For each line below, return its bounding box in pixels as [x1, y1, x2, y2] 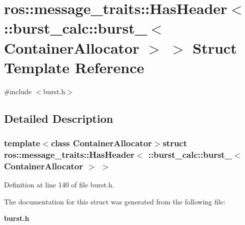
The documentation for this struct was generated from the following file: [4, 196, 225, 206]
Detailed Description [4, 110, 113, 126]
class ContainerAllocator [50, 136, 152, 149]
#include [4, 86, 32, 96]
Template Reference [4, 57, 144, 77]
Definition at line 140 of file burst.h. [4, 179, 114, 190]
